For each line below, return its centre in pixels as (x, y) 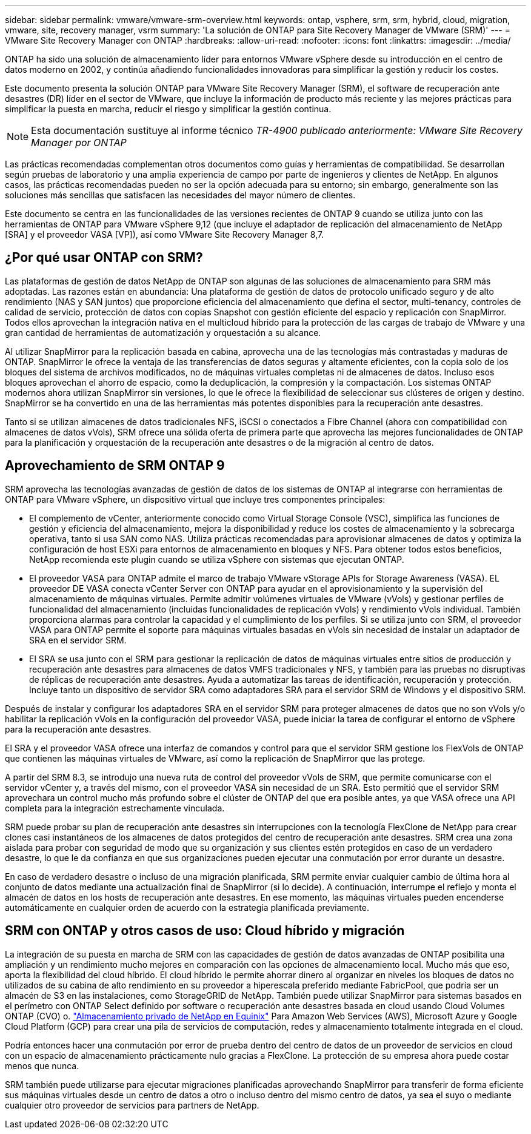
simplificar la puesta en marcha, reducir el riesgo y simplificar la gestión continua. (168, 109)
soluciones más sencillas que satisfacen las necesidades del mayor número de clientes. (180, 195)
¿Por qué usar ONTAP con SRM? (104, 258)
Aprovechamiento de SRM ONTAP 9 (115, 466)
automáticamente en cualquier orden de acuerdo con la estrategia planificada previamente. (187, 907)
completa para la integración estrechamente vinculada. (115, 808)
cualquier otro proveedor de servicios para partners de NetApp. (132, 1105)
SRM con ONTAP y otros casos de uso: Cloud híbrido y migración (205, 931)
